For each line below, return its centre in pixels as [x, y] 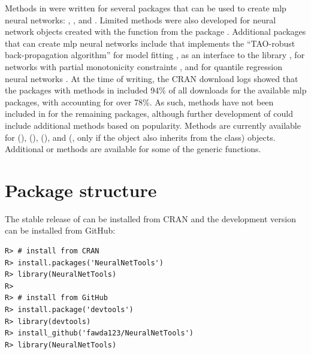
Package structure [81, 190]
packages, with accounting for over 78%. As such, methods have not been [139, 102]
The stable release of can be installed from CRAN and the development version [150, 218]
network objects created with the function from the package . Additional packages [155, 31]
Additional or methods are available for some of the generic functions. [133, 149]
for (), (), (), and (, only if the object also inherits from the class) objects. [140, 137]
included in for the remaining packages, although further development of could [149, 114]
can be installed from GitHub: [60, 230]
